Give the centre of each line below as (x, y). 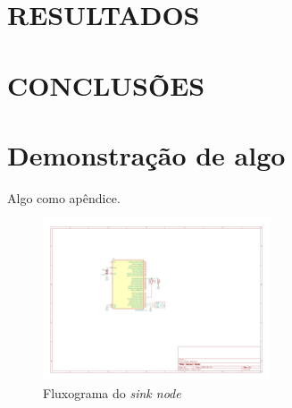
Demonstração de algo (146, 154)
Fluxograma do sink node (112, 392)
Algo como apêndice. (64, 197)
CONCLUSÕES (106, 85)
